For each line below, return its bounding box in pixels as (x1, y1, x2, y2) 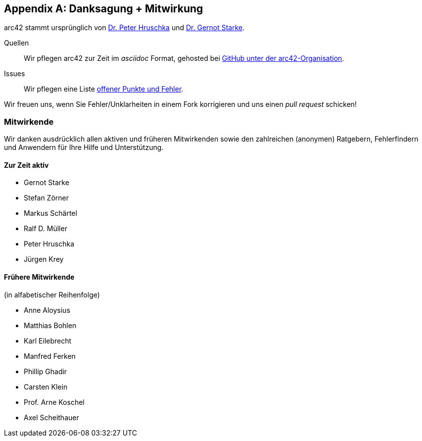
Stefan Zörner (24, 194, 69, 202)
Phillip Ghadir (24, 367, 67, 376)
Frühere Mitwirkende (4, 273, 75, 281)
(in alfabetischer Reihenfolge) (4, 290, 100, 299)
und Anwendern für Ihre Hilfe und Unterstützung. (4, 143, 164, 152)
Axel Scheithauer (24, 413, 79, 422)
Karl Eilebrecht (24, 336, 72, 345)
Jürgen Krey (24, 255, 64, 264)
